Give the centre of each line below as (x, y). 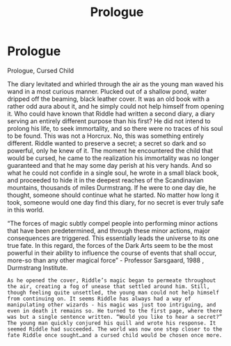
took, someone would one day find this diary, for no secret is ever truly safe (115, 202)
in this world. (26, 210)
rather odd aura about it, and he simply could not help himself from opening (116, 106)
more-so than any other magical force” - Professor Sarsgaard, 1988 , (105, 260)
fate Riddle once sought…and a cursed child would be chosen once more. (115, 335)
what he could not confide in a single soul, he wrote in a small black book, (113, 173)
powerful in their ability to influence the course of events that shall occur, (112, 253)
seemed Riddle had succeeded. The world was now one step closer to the (115, 329)
